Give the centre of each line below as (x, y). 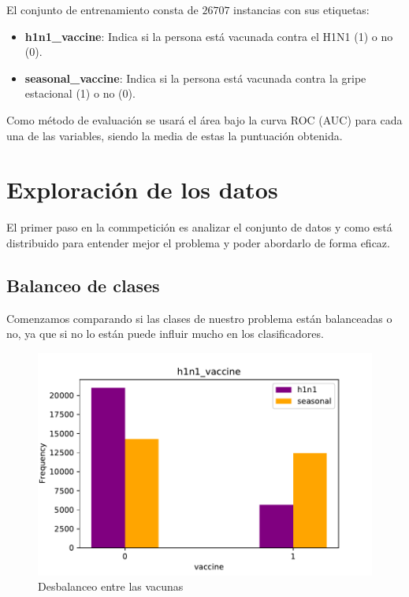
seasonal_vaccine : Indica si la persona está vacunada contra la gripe (195, 78)
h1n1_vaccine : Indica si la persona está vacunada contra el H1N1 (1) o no (209, 36)
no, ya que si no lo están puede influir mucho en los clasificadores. (165, 334)
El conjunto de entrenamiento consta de (102, 9)
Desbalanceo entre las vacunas (111, 586)
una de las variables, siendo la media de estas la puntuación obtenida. (175, 135)
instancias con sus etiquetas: (301, 9)
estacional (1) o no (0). (80, 93)
